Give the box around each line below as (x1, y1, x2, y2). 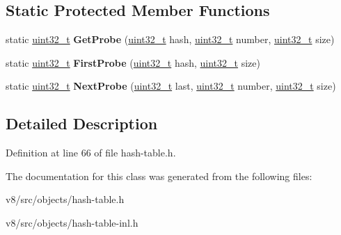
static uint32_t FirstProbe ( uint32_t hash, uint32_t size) (6, 55, 260, 70)
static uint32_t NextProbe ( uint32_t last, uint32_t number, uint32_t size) (6, 79, 336, 93)
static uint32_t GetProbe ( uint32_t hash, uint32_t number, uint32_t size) (6, 32, 335, 47)
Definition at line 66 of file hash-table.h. (6, 145, 176, 160)
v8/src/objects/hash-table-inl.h (6, 215, 138, 229)
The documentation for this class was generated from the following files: (6, 168, 312, 183)
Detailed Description (6, 113, 158, 134)
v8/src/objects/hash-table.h (6, 192, 125, 206)
